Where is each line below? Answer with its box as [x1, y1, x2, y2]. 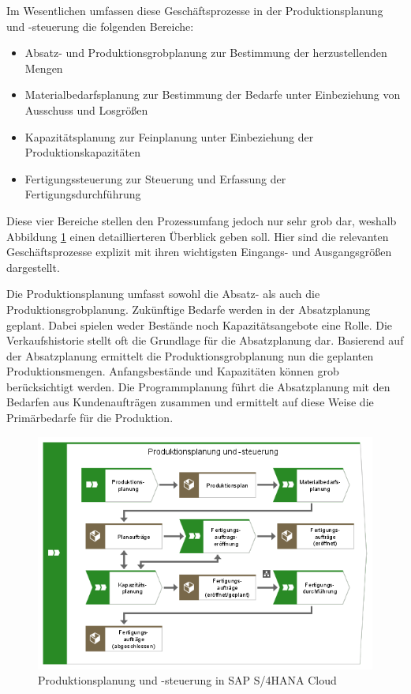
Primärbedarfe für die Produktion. [6, 409, 174, 426]
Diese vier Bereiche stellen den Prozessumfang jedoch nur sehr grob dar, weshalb [6, 212, 397, 228]
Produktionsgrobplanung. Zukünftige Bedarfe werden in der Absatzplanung [6, 300, 371, 317]
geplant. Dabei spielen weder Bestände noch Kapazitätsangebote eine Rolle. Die [6, 316, 393, 333]
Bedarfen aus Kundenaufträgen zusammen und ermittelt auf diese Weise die [6, 394, 374, 410]
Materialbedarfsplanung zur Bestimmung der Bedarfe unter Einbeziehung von [24, 86, 401, 103]
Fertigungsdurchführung [24, 186, 141, 202]
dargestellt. [6, 258, 60, 275]
